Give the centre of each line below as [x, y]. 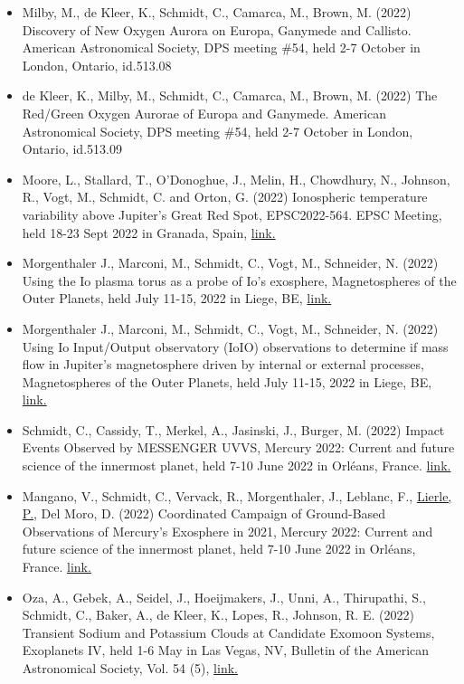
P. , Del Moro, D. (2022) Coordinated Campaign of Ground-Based [204, 513]
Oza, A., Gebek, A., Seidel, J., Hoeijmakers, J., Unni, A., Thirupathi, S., [224, 597]
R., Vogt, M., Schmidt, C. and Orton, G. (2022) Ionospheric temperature [225, 197]
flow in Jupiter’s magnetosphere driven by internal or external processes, [223, 364]
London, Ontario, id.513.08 [97, 65]
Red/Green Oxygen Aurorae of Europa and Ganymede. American [204, 113]
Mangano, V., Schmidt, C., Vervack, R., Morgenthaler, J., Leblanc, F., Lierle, [237, 495]
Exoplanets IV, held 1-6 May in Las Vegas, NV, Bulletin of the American [226, 650]
